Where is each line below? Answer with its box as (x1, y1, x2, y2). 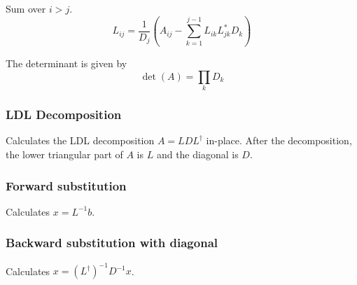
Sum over (6, 1, 46, 15)
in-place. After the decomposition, (206, 133, 352, 148)
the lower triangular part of (6, 146, 123, 161)
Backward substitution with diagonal (6, 234, 218, 251)
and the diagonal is (156, 146, 239, 161)
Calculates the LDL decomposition (6, 133, 155, 148)
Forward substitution (6, 176, 127, 194)
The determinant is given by (6, 56, 127, 71)
